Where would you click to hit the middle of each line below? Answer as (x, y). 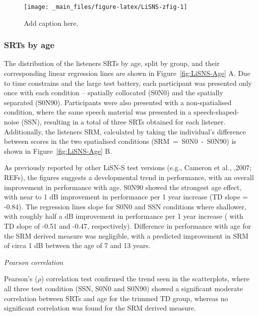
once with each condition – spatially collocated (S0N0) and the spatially (114, 93)
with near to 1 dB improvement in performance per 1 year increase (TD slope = (126, 197)
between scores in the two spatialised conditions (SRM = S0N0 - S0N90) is (120, 141)
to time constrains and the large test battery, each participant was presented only (128, 83)
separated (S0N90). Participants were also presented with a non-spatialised (118, 102)
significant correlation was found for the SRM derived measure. (100, 308)
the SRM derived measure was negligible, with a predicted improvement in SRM (126, 235)
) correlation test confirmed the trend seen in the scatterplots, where (145, 279)
